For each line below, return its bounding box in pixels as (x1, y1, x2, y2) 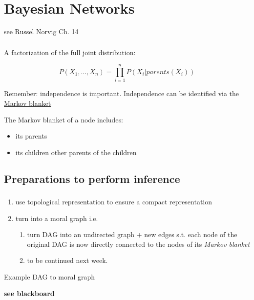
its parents (15, 131, 47, 141)
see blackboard (4, 288, 55, 298)
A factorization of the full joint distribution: (4, 47, 136, 57)
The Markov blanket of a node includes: (4, 114, 123, 124)
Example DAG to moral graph (4, 272, 95, 281)
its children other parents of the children (15, 147, 137, 157)
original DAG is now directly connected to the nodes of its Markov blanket (27, 239, 250, 249)
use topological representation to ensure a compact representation (15, 197, 212, 207)
